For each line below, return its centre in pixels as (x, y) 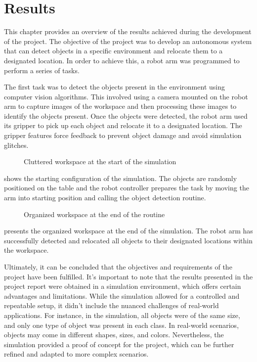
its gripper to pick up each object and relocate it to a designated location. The (123, 125)
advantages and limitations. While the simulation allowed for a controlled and (122, 295)
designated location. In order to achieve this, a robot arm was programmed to (122, 60)
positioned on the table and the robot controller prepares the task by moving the (127, 188)
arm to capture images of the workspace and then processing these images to (120, 106)
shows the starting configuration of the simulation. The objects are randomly (121, 178)
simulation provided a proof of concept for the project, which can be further (119, 344)
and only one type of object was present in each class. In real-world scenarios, (122, 325)
